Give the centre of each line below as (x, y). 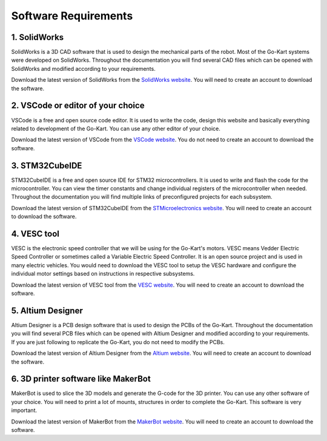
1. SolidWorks (38, 37)
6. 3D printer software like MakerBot (81, 379)
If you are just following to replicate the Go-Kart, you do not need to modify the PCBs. (118, 342)
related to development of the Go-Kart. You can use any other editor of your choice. (116, 128)
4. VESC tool (35, 234)
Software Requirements (72, 16)
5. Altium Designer (47, 310)
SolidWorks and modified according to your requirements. (83, 68)
